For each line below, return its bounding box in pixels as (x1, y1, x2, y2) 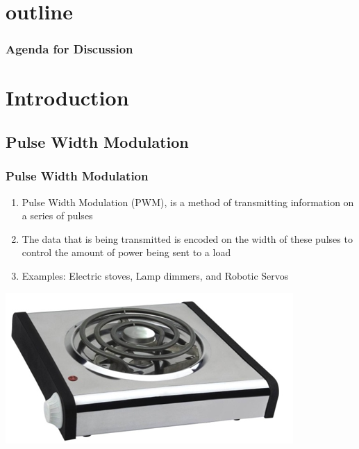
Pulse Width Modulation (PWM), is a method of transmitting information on (22, 194, 354, 209)
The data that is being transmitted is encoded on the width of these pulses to (22, 231, 353, 246)
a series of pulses (22, 208, 93, 223)
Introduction (6, 83, 129, 112)
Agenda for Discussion (6, 40, 133, 58)
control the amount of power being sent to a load (22, 245, 231, 260)
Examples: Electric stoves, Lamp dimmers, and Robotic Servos (22, 268, 289, 282)
